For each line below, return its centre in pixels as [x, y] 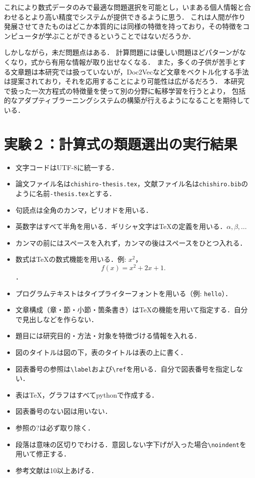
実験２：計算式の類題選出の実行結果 [121, 143]
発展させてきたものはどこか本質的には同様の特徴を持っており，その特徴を [124, 26]
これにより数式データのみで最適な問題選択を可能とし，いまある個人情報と [124, 7]
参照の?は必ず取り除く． [55, 428]
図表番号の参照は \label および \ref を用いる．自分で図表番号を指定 [122, 368]
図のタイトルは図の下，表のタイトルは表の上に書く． [101, 352]
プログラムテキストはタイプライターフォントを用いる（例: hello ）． [124, 293]
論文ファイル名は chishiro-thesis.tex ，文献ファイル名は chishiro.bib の [132, 184]
